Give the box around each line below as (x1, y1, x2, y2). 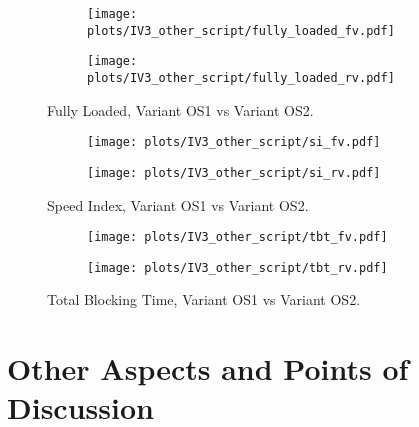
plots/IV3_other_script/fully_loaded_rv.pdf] (87, 70, 395, 85)
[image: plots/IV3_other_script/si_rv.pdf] (87, 165, 381, 180)
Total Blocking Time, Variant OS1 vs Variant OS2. (47, 289, 361, 310)
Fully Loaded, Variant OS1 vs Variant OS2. (47, 99, 314, 120)
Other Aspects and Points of (7, 348, 409, 389)
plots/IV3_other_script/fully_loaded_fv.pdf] (87, 23, 395, 38)
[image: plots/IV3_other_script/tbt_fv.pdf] (87, 230, 388, 245)
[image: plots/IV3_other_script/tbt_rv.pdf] (87, 260, 388, 275)
